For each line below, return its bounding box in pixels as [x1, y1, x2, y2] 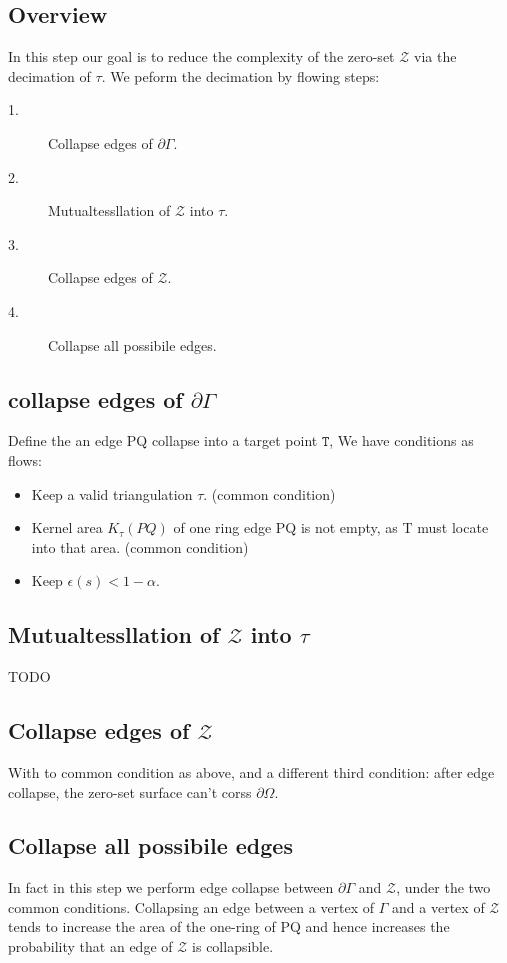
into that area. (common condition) [31, 536, 249, 557]
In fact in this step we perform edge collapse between [8, 877, 334, 898]
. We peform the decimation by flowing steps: [101, 65, 380, 86]
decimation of [8, 65, 91, 86]
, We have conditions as [329, 430, 474, 451]
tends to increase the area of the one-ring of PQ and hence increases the [8, 916, 450, 937]
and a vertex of [392, 896, 485, 917]
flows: [8, 449, 42, 470]
